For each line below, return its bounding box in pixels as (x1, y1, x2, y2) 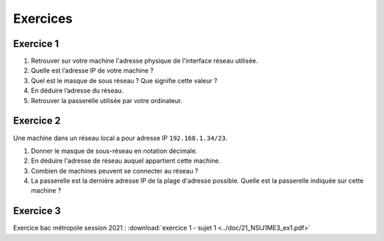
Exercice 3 (13, 205, 61, 217)
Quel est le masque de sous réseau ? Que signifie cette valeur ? (31, 76, 218, 85)
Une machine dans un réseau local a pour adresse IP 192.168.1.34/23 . (13, 134, 228, 142)
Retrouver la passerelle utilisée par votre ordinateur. (31, 96, 183, 105)
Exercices (13, 11, 73, 26)
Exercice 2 (13, 114, 61, 127)
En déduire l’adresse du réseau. (31, 86, 124, 95)
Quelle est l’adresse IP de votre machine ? (31, 66, 154, 75)
